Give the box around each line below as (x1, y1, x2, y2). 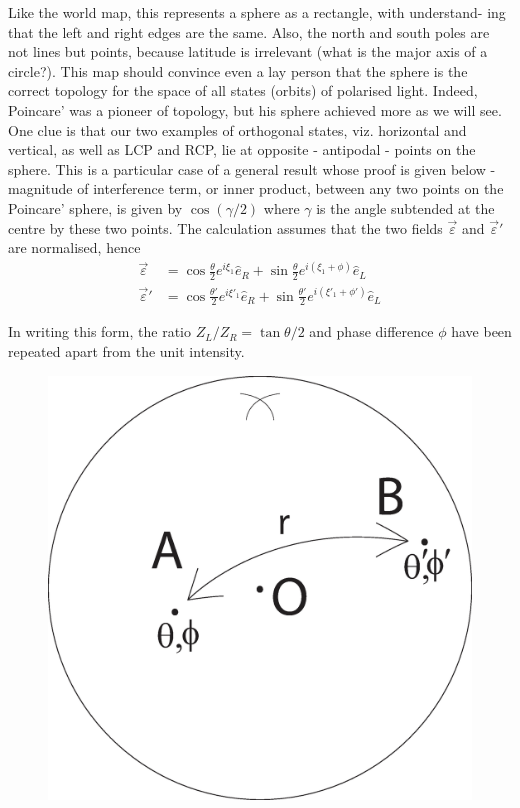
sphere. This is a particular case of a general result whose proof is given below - (8, 158, 496, 179)
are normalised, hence (8, 237, 141, 258)
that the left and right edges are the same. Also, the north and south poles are (8, 21, 490, 42)
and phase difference (309, 321, 434, 342)
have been (451, 321, 512, 342)
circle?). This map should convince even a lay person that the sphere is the (8, 60, 468, 81)
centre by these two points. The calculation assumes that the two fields (8, 217, 443, 238)
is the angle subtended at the (316, 197, 495, 218)
